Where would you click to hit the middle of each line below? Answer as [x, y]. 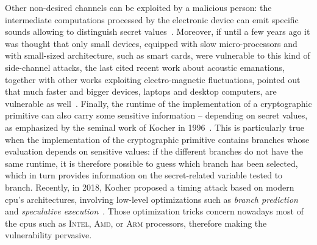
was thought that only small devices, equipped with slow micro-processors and [151, 43]
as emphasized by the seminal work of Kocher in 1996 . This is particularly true [155, 127]
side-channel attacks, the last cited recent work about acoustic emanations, [145, 67]
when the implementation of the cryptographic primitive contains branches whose [157, 139]
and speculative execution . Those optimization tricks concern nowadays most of [154, 211]
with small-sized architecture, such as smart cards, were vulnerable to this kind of [158, 55]
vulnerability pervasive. [48, 235]
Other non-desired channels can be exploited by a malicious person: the [138, 7]
